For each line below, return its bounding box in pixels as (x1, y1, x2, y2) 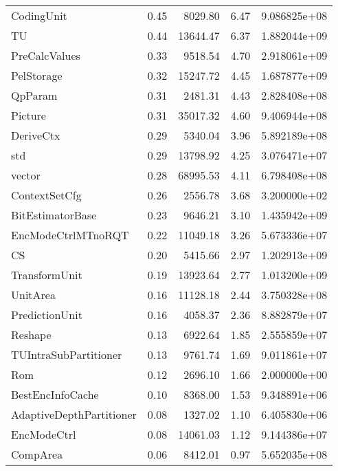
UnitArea (11, 287, 56, 303)
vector (11, 167, 41, 183)
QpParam (11, 87, 58, 103)
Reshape (11, 327, 52, 342)
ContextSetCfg (11, 187, 82, 203)
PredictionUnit (11, 307, 82, 322)
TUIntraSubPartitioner (11, 347, 122, 362)
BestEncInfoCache (11, 386, 99, 402)
